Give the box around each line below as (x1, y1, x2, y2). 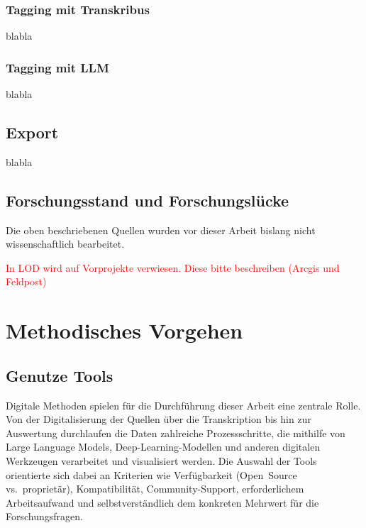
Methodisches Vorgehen (6, 316, 243, 345)
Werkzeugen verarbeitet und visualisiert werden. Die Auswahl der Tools (6, 453, 317, 468)
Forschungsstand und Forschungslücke (6, 189, 289, 211)
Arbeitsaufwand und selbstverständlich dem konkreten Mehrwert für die (6, 495, 319, 510)
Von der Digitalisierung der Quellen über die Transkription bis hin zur (6, 412, 311, 427)
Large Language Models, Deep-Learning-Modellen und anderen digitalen (6, 439, 321, 454)
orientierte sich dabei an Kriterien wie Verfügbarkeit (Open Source (6, 467, 297, 482)
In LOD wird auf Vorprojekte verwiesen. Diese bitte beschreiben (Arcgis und (6, 260, 340, 275)
